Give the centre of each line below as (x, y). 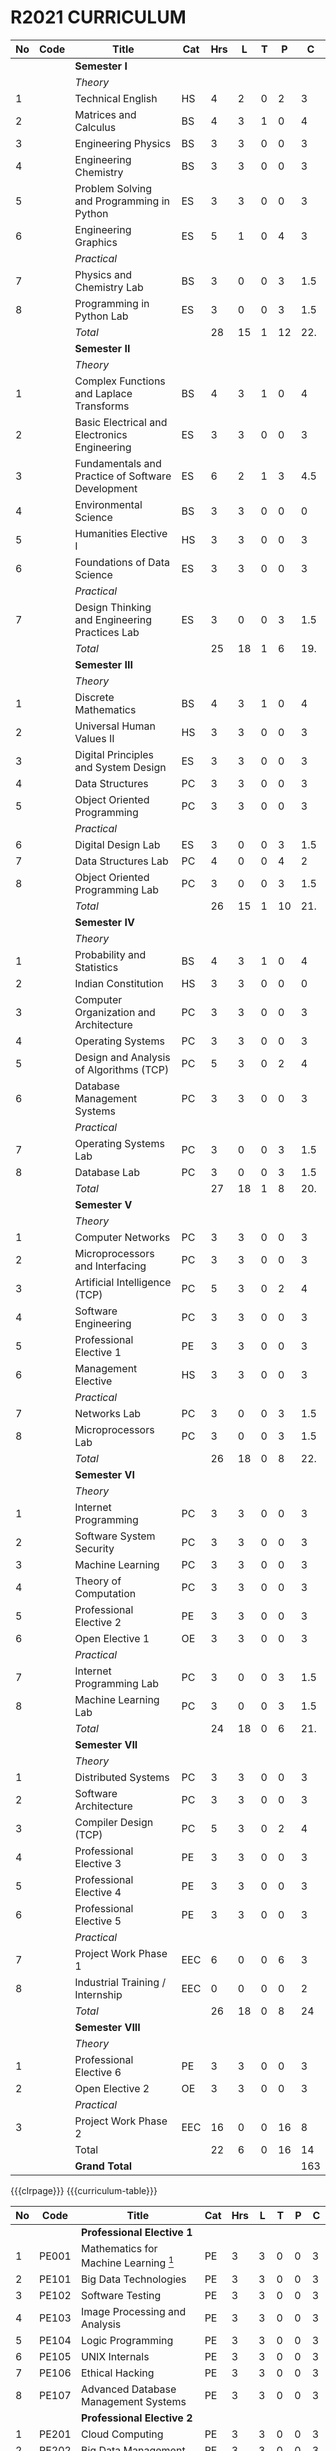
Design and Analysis (122, 1057)
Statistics (96, 967)
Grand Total (103, 2166)
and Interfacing (110, 1266)
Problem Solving (113, 188)
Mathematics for (119, 2248)
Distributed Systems (122, 1777)
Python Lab (101, 316)
